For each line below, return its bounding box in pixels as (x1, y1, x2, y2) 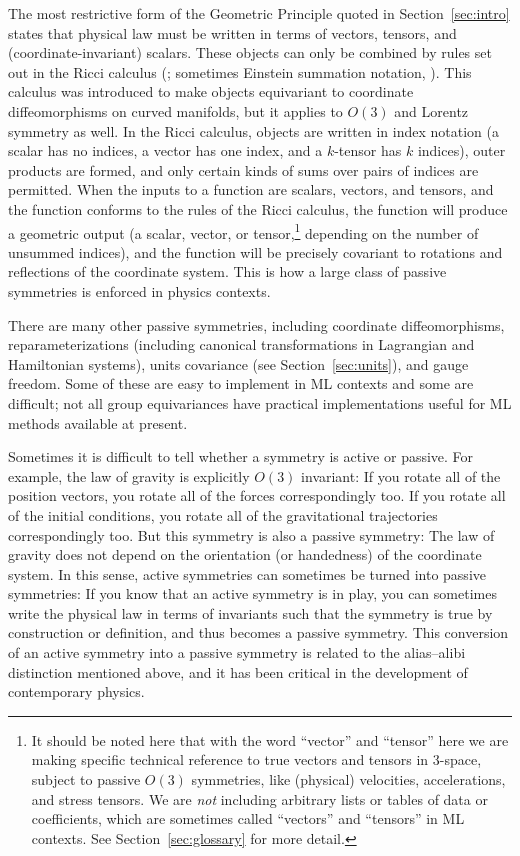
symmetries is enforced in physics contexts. (8, 280, 271, 301)
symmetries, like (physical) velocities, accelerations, (191, 769, 506, 790)
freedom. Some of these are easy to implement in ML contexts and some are (8, 373, 474, 394)
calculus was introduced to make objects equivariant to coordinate (8, 81, 414, 102)
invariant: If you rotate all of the (301, 465, 501, 486)
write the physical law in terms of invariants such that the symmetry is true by (8, 602, 493, 623)
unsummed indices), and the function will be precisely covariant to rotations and (8, 241, 503, 262)
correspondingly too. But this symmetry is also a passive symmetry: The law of (8, 524, 495, 545)
